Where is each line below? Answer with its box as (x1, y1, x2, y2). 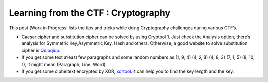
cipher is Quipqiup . (21, 47, 61, 53)
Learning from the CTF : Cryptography (9, 7, 171, 18)
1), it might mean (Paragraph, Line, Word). (21, 61, 107, 67)
